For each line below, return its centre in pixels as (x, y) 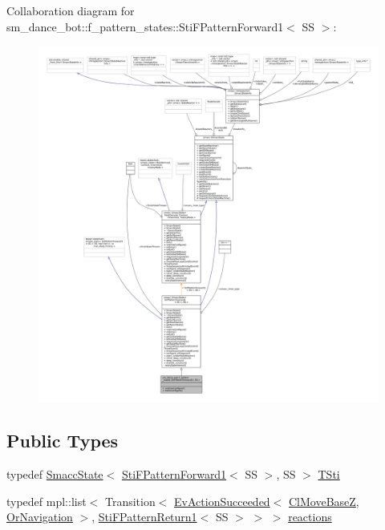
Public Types (63, 441)
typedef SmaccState (55, 473)
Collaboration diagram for (71, 10)
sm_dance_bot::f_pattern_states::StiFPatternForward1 (145, 26)
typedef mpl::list (47, 501)
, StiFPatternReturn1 (144, 517)
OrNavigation (40, 517)
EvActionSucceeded (222, 501)
